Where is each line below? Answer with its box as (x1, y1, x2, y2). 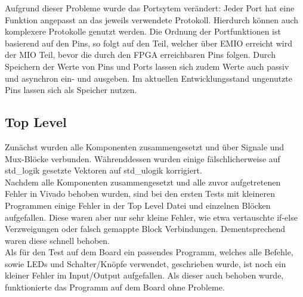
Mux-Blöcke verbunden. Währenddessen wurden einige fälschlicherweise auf (5, 152, 280, 165)
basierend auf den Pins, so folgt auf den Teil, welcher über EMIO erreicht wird (5, 36, 292, 49)
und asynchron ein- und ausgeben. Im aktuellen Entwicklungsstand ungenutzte (5, 72, 293, 84)
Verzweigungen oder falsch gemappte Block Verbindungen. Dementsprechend (5, 222, 286, 235)
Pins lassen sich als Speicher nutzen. (5, 83, 137, 96)
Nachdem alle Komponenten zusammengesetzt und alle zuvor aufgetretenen (5, 175, 281, 188)
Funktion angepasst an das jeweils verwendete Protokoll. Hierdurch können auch (5, 13, 299, 26)
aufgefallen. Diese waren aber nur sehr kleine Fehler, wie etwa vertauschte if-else (5, 211, 298, 223)
